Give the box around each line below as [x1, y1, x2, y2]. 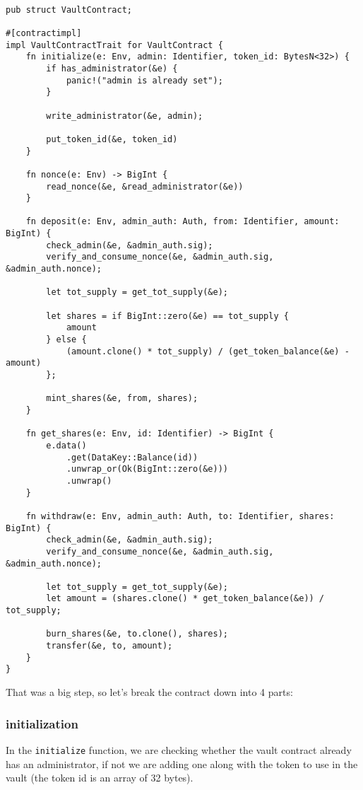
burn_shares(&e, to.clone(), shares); [46, 629, 228, 639]
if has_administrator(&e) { [46, 63, 178, 74]
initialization [6, 714, 78, 732]
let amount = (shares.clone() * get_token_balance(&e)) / [46, 593, 325, 604]
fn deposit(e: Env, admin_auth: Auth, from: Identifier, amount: [25, 216, 340, 227]
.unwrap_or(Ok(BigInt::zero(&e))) [66, 464, 228, 475]
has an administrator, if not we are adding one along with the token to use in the [6, 756, 358, 771]
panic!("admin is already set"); [66, 75, 223, 86]
